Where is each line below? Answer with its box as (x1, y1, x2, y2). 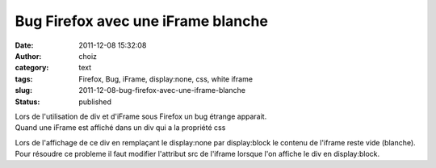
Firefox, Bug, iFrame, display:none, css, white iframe (78, 73, 254, 84)
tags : (15, 73, 33, 84)
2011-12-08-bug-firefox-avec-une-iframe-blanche (78, 86, 246, 95)
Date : (15, 40, 34, 50)
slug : (15, 86, 32, 95)
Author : (15, 51, 42, 61)
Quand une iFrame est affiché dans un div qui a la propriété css (15, 123, 226, 132)
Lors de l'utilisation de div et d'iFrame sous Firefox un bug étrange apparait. (15, 111, 267, 121)
